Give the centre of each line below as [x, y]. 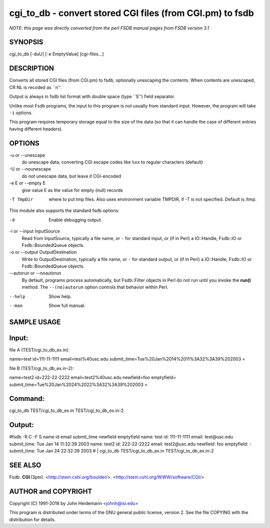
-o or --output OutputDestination [43, 252]
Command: [27, 399]
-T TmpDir [21, 199]
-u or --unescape [27, 155]
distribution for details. [32, 519]
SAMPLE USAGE [35, 322]
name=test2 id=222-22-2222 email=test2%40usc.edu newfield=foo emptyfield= [93, 377]
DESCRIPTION [32, 68]
